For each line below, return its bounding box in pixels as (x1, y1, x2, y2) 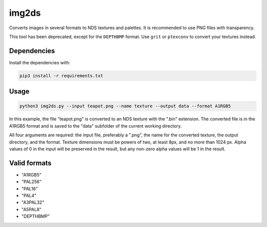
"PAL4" (21, 193, 37, 199)
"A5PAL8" (21, 206, 42, 212)
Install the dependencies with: (9, 59, 70, 65)
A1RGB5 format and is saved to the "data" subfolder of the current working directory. (9, 123, 182, 129)
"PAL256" (21, 179, 42, 185)
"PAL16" (21, 185, 38, 191)
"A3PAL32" (21, 199, 44, 205)
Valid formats (9, 159, 52, 167)
